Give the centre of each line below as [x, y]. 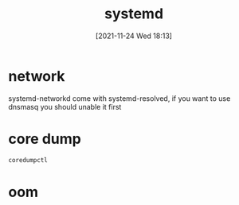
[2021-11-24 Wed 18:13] [134, 36]
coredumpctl [28, 160]
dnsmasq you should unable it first [65, 106]
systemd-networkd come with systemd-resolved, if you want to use [119, 98]
